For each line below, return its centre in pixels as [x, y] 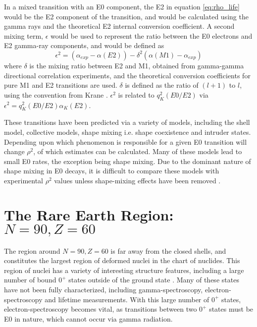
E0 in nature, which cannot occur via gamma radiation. [88, 318]
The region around [32, 250]
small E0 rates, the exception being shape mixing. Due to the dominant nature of [128, 161]
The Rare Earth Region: [89, 214]
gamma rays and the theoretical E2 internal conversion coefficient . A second [119, 26]
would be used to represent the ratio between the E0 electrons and [152, 35]
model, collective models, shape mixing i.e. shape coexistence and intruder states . [128, 132]
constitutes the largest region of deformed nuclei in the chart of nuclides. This [122, 260]
